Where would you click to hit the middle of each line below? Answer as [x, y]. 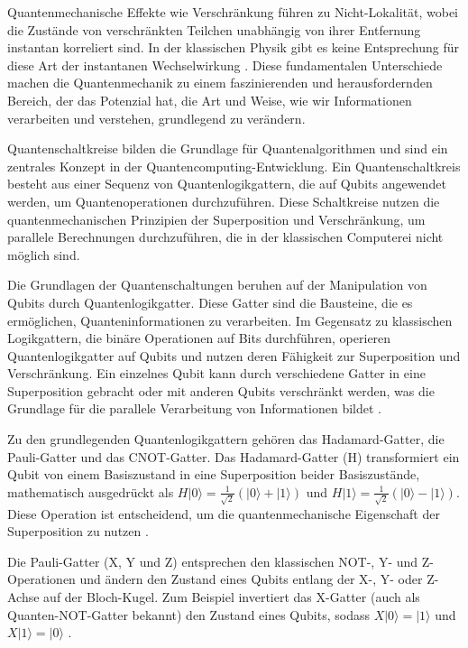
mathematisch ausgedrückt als [91, 491]
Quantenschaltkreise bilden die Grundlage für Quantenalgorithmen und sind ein [228, 148]
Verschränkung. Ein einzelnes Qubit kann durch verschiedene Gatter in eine [216, 373]
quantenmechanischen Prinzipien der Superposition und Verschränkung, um [216, 219]
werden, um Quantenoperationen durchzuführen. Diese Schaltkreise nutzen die [224, 201]
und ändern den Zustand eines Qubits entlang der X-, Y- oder [251, 579]
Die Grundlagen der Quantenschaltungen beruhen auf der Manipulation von [217, 285]
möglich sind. [44, 254]
